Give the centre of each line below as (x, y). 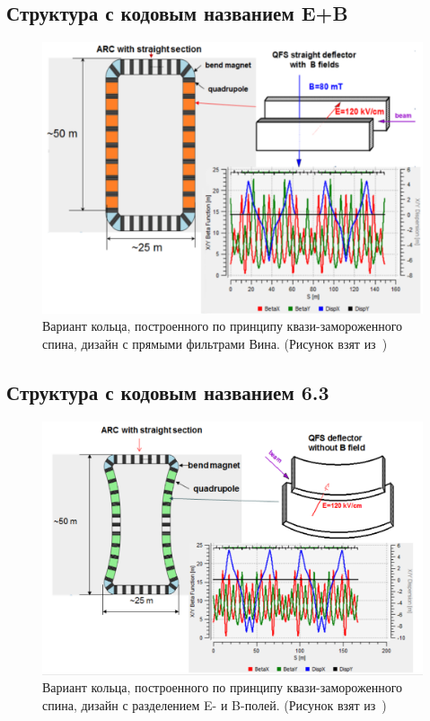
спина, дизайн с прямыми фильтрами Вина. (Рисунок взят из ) (215, 343)
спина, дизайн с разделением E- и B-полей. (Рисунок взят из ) (215, 704)
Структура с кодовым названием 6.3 (168, 392)
